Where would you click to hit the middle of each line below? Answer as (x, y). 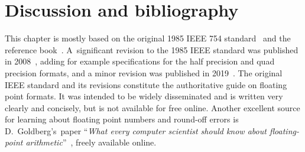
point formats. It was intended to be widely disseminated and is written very (144, 96)
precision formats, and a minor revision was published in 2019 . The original (144, 72)
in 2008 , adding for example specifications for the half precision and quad (140, 61)
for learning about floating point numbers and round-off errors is (122, 119)
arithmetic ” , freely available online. (91, 142)
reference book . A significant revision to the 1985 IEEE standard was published (152, 49)
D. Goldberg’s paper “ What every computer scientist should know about (136, 130)
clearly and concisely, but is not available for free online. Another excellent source (152, 107)
